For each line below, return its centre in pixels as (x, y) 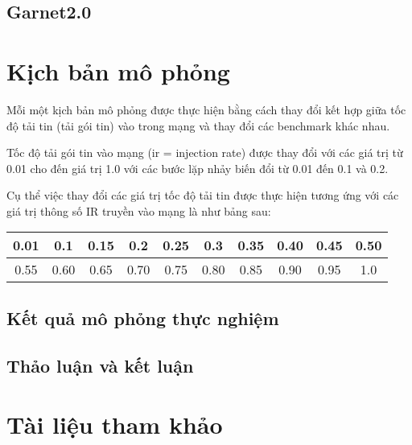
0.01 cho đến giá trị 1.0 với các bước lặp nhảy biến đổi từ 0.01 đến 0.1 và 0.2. (198, 168)
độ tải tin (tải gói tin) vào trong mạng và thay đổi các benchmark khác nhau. (198, 125)
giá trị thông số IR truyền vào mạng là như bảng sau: (139, 210)
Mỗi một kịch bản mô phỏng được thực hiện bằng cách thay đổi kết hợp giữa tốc (206, 109)
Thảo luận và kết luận (100, 365)
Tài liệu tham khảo (115, 424)
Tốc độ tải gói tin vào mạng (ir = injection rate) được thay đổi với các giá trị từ (205, 152)
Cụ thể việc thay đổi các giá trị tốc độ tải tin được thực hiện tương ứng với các (203, 195)
